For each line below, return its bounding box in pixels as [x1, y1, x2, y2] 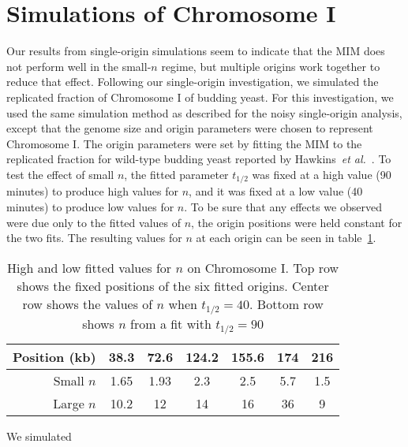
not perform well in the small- [6, 58, 152, 74]
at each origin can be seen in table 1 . [196, 229, 376, 246]
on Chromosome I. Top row [187, 258, 339, 277]
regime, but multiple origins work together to [161, 58, 380, 74]
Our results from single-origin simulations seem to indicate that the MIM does [6, 43, 385, 59]
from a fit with [130, 314, 211, 333]
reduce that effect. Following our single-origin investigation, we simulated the [6, 73, 379, 90]
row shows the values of [22, 294, 153, 313]
